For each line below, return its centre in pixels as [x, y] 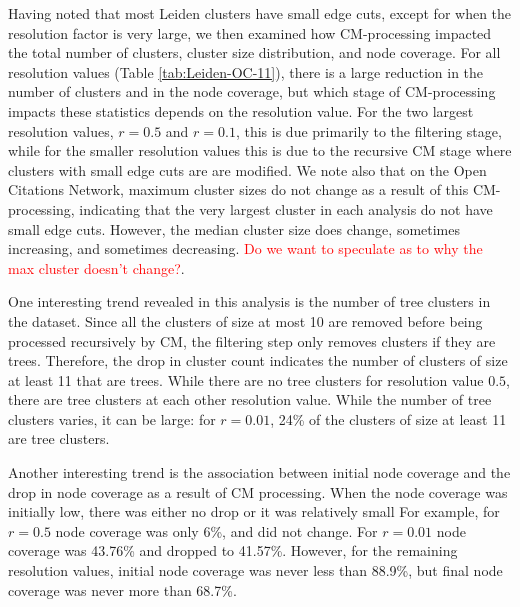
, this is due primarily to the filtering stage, [368, 130]
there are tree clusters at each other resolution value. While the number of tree [250, 399]
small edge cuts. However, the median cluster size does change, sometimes [234, 228]
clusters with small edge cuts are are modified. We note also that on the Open [247, 169]
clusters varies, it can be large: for [112, 418]
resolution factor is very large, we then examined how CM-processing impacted [250, 32]
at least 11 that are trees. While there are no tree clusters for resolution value [246, 379]
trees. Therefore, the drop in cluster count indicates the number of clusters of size [258, 360]
